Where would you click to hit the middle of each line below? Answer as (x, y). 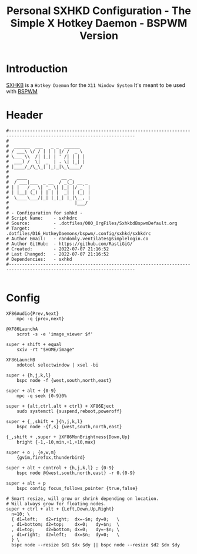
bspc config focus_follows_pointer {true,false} (77, 488)
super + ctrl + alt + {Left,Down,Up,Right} (60, 509)
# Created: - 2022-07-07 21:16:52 (58, 249)
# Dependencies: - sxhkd (39, 259)
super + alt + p (26, 483)
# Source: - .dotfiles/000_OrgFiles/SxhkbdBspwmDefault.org (92, 223)
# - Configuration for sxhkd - (44, 213)
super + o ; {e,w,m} (31, 452)
